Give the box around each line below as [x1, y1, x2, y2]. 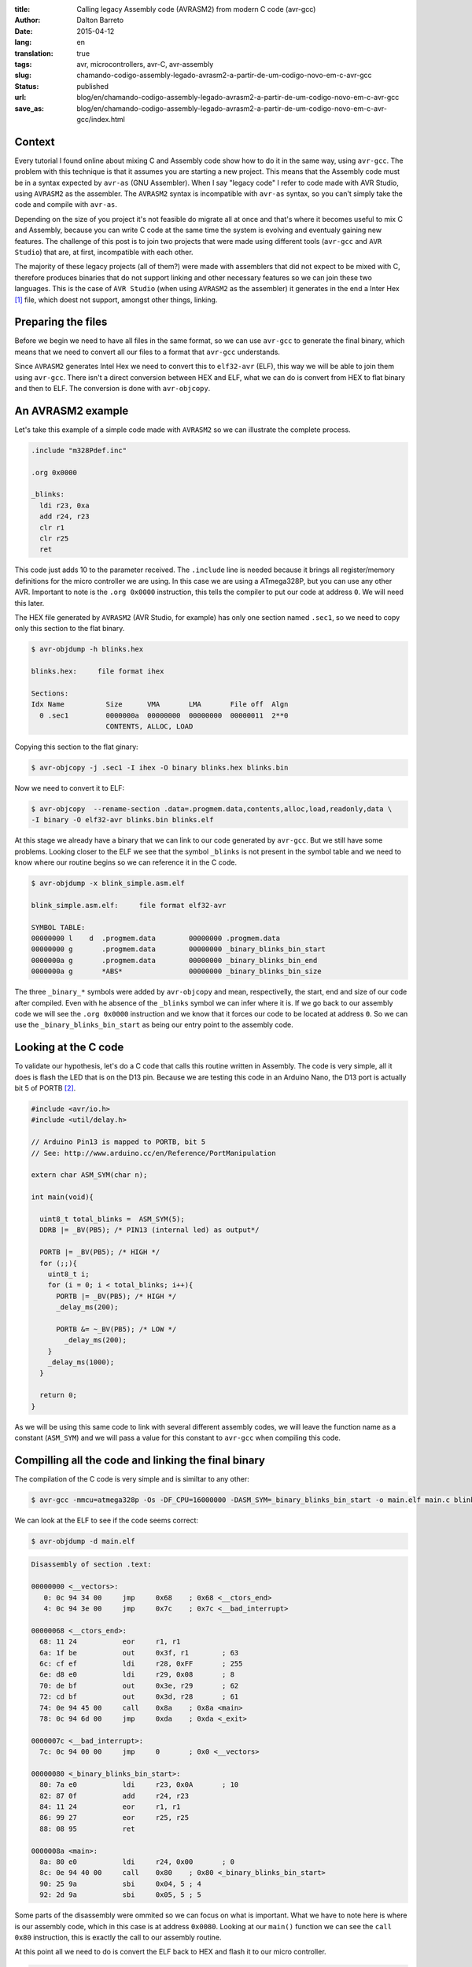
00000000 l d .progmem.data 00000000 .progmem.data [31, 934, 281, 943]
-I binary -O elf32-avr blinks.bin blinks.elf [31, 815, 214, 825]
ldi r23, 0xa [39, 500, 90, 510]
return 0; [39, 1391, 78, 1400]
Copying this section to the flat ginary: [14, 742, 138, 751]
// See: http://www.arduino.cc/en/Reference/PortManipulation [31, 1149, 276, 1157]
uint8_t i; [47, 1269, 90, 1279]
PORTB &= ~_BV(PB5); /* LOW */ [56, 1324, 177, 1334]
